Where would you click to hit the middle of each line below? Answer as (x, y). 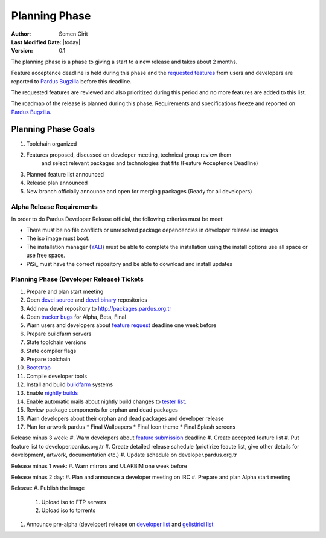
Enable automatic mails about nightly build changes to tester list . (106, 401)
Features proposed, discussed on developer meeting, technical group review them (129, 155)
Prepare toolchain (48, 359)
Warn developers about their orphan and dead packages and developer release (125, 418)
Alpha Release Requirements (54, 207)
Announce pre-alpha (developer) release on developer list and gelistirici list (120, 524)
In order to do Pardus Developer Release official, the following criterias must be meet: (118, 219)
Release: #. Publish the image (48, 488)
